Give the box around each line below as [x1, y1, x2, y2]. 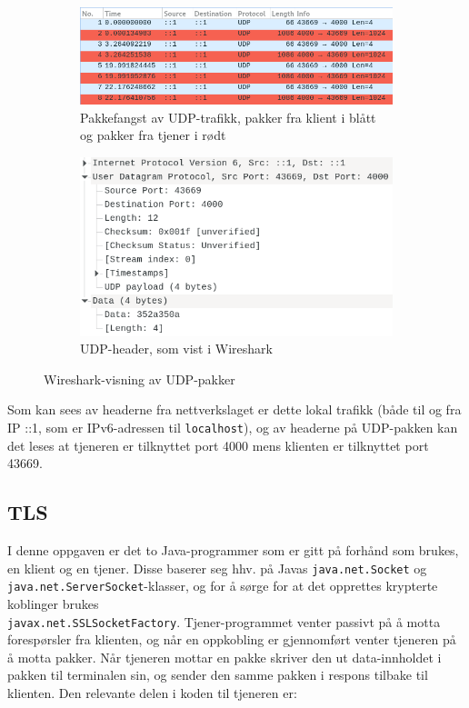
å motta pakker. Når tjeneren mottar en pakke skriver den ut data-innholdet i [7, 647, 442, 666]
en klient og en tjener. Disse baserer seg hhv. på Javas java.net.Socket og [7, 558, 427, 577]
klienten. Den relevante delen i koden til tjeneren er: [7, 683, 297, 703]
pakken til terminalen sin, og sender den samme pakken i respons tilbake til [7, 665, 428, 684]
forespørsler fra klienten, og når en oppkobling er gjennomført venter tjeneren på [7, 630, 456, 649]
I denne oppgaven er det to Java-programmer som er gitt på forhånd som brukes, [7, 541, 459, 560]
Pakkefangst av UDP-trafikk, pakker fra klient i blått [80, 107, 376, 126]
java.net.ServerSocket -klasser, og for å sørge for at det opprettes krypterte [7, 576, 438, 595]
